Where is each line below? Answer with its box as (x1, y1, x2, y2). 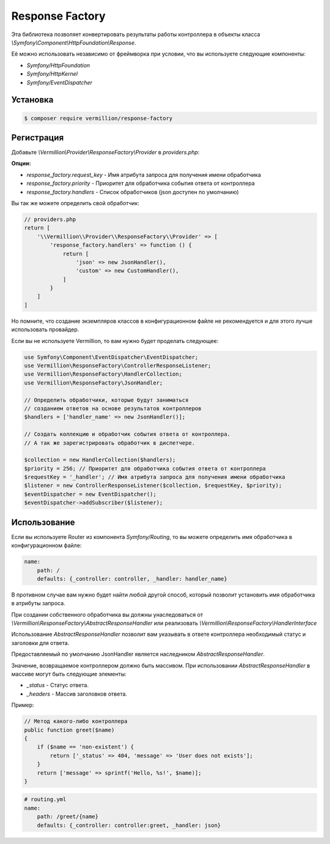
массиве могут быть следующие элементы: (11, 671, 127, 677)
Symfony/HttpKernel (26, 70, 78, 78)
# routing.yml (24, 796, 67, 803)
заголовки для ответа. (11, 639, 70, 646)
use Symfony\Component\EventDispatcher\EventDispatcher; (24, 353, 199, 361)
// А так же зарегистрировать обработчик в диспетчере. (24, 439, 196, 446)
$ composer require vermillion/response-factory (24, 115, 173, 122)
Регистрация (11, 132, 64, 143)
